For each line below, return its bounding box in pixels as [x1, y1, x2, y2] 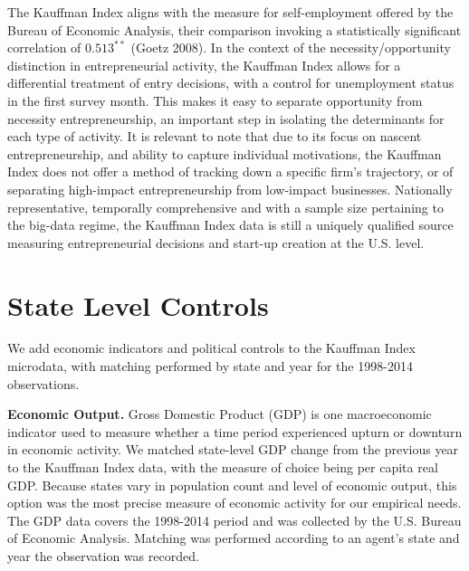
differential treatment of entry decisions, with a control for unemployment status [7, 73, 455, 92]
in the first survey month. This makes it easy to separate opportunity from [7, 90, 423, 109]
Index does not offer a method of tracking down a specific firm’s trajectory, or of [7, 162, 454, 181]
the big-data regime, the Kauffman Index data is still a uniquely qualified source [7, 215, 454, 234]
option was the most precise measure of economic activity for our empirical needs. [7, 493, 462, 512]
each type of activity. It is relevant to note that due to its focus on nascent [7, 127, 422, 146]
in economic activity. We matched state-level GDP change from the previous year [7, 440, 459, 459]
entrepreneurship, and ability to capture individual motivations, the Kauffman [7, 144, 442, 163]
